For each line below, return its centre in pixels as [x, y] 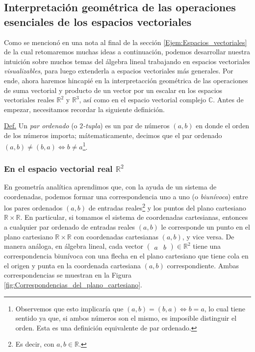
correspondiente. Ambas [203, 265]
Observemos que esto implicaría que [69, 308]
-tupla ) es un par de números [126, 126]
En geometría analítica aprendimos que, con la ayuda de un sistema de [110, 187]
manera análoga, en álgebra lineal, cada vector [74, 246]
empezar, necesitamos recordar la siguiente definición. [84, 109]
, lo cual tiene [225, 308]
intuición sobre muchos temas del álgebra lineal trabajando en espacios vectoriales [127, 61]
